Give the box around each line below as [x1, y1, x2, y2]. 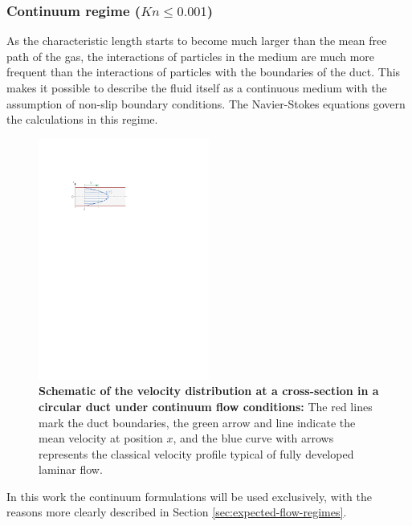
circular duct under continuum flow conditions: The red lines [39, 398, 373, 414]
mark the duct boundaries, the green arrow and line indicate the [39, 414, 356, 430]
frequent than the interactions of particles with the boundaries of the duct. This [6, 63, 401, 80]
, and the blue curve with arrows [173, 430, 334, 446]
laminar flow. [39, 461, 103, 478]
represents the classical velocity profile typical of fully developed [39, 445, 354, 462]
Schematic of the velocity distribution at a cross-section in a [39, 382, 379, 399]
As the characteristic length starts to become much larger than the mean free [6, 32, 387, 49]
